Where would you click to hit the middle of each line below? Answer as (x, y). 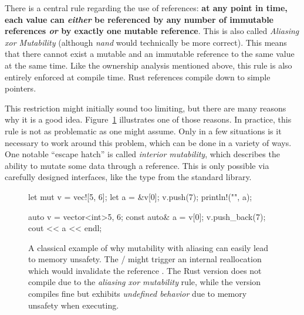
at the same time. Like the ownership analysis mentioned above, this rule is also (148, 65)
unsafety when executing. (74, 305)
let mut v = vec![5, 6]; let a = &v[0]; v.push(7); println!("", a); (140, 196)
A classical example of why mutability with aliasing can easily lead (148, 247)
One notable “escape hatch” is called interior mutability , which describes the (142, 154)
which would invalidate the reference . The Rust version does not (145, 270)
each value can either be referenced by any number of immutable (139, 19)
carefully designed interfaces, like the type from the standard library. (128, 177)
